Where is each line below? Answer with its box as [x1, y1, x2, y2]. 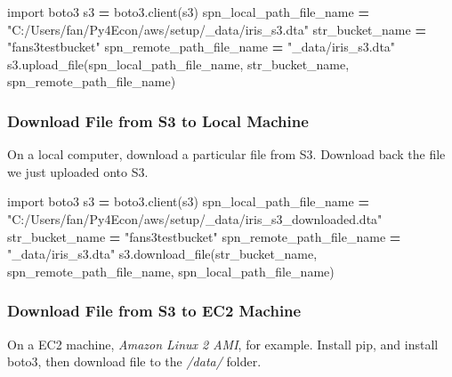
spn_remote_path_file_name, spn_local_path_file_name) [7, 261, 335, 280]
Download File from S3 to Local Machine [7, 109, 309, 132]
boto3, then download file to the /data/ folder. [7, 352, 262, 371]
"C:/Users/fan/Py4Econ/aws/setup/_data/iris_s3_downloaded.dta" [7, 209, 383, 228]
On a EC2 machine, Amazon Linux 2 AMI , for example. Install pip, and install [7, 334, 439, 353]
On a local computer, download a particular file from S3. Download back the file [7, 145, 446, 164]
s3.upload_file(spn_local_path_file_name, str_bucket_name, [7, 54, 350, 73]
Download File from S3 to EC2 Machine [7, 300, 302, 322]
